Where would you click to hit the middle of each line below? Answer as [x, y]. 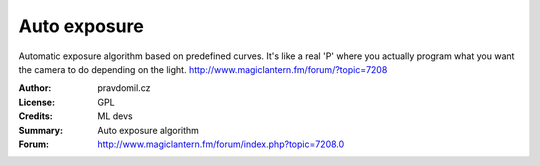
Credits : [36, 116]
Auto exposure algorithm [148, 130]
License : [36, 102]
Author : [35, 88]
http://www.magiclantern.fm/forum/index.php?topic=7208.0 [221, 144]
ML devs [115, 116]
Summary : [41, 130]
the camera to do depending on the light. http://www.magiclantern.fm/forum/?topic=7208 [203, 69]
